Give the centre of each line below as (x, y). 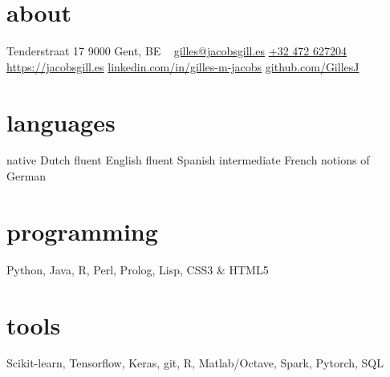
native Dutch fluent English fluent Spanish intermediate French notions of (188, 160)
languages (61, 122)
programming (82, 231)
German (26, 176)
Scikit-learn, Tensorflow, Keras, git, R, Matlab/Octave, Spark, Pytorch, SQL (195, 363)
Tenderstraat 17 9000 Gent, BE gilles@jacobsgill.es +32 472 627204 (177, 51)
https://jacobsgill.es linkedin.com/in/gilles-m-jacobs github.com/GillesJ (183, 66)
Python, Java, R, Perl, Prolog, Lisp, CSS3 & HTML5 (138, 269)
